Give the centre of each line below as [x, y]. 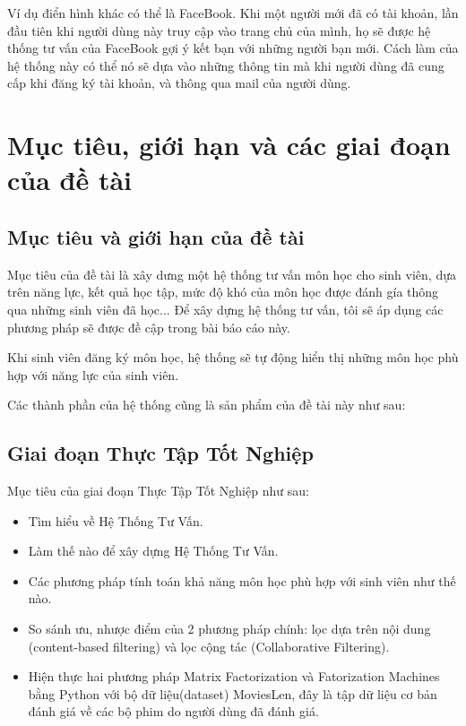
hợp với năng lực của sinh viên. [93, 374]
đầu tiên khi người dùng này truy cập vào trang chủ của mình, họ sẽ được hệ [219, 30]
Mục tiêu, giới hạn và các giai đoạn [229, 145]
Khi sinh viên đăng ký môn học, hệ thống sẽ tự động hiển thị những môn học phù [233, 357]
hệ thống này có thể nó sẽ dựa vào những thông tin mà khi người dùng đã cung [226, 65]
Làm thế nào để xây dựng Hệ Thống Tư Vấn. [153, 551]
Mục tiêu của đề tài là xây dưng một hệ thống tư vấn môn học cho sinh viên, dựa [232, 274]
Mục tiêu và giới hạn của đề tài [156, 236]
